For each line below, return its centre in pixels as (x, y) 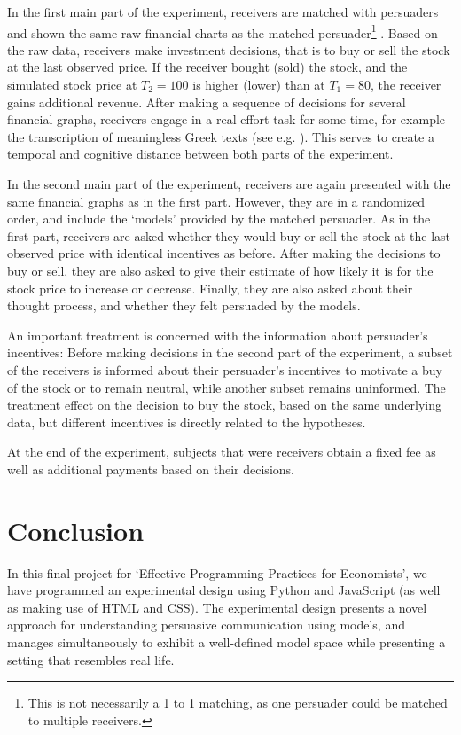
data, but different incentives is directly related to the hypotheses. (187, 422)
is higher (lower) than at (259, 85)
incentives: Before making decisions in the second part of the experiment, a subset (230, 352)
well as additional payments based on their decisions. (151, 469)
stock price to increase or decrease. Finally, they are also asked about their (210, 288)
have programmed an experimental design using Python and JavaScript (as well (224, 590)
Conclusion (76, 530)
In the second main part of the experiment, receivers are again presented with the (229, 184)
